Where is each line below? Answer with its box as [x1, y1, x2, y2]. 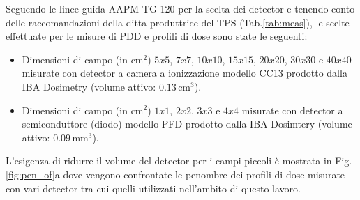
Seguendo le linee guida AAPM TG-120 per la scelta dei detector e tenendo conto [6, 1, 355, 15]
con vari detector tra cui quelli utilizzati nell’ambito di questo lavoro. [6, 180, 301, 195]
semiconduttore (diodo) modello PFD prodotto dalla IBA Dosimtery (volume [22, 116, 352, 131]
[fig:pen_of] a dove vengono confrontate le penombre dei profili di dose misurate [6, 167, 345, 181]
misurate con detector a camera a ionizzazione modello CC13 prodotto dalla [22, 66, 347, 80]
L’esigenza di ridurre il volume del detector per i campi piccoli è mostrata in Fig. [6, 153, 352, 168]
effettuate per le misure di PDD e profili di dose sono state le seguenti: [6, 29, 308, 43]
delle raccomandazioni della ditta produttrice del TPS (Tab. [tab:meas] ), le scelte [6, 15, 350, 29]
